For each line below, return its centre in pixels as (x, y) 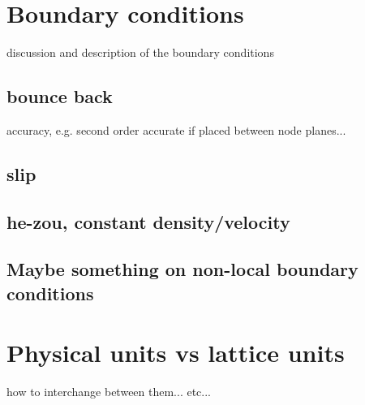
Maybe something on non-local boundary (182, 269)
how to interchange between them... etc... (109, 392)
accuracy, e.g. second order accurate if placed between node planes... (176, 129)
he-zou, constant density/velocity (148, 221)
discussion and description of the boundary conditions (140, 52)
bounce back (60, 96)
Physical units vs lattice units (176, 353)
